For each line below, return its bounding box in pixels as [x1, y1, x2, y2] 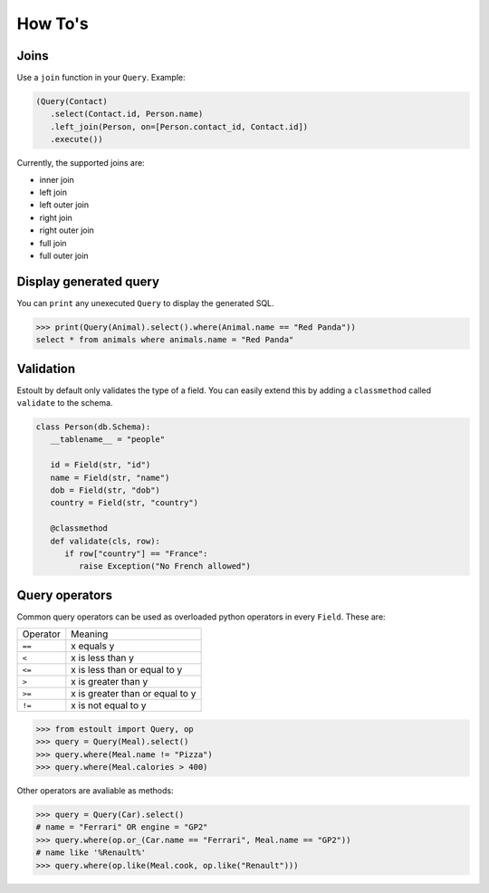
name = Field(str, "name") [50, 472, 170, 483]
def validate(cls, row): [50, 535, 160, 546]
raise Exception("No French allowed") [78, 562, 251, 571]
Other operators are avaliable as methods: [16, 785, 174, 796]
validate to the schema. [16, 398, 113, 408]
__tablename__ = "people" [50, 435, 166, 445]
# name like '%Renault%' [35, 848, 147, 858]
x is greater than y [71, 676, 149, 688]
